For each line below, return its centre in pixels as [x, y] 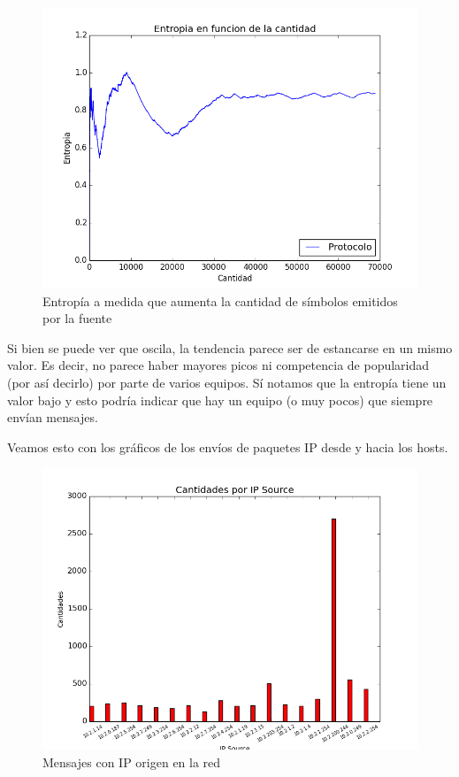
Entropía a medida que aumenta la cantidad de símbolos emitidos [220, 300]
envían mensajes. [53, 417]
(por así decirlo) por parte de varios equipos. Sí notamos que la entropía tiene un [227, 382]
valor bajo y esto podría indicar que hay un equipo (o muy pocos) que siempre [220, 400]
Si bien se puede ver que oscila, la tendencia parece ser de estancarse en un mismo [230, 347]
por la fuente [77, 318]
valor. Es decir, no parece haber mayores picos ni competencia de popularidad [218, 365]
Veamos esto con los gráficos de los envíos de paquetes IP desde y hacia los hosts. [228, 446]
